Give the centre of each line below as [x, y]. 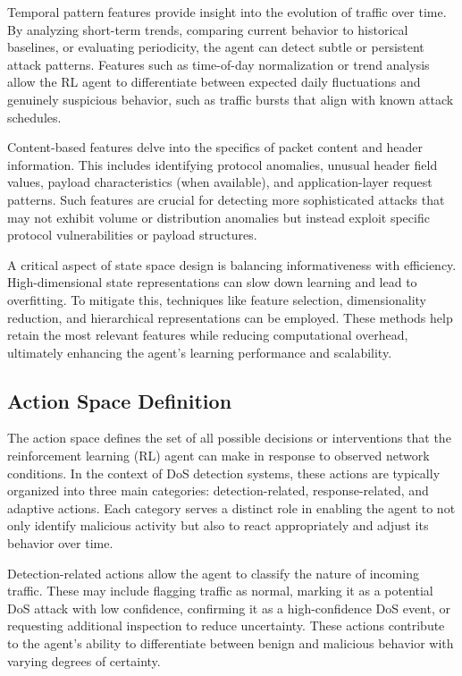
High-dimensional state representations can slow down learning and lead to [212, 282]
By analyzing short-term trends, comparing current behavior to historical [208, 29]
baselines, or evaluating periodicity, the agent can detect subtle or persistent [216, 47]
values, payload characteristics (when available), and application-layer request [220, 182]
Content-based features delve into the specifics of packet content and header [215, 147]
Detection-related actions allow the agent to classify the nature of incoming [213, 573]
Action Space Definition [120, 400]
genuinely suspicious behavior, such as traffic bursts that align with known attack [231, 99]
